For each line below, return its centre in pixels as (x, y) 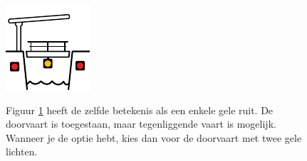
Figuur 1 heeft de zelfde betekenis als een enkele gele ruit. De (140, 110)
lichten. (22, 151)
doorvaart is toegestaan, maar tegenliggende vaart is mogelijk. (141, 124)
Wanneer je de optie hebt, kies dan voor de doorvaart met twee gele (154, 137)
